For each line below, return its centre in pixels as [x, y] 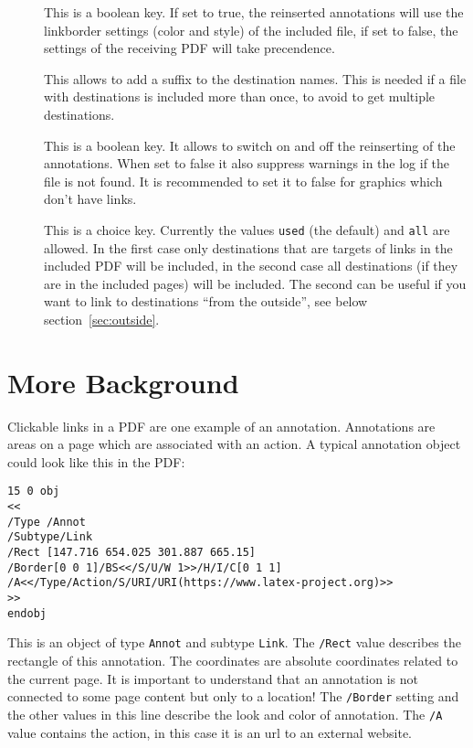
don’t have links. [90, 199]
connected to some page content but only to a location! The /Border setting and [233, 696]
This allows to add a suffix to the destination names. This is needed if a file [255, 78]
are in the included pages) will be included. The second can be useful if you [255, 283]
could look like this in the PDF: [96, 461]
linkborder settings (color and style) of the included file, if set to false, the [251, 30]
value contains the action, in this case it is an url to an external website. [210, 732]
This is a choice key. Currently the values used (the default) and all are [247, 229]
